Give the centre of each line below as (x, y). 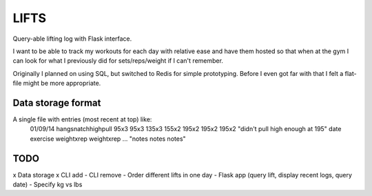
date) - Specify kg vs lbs (48, 185)
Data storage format (57, 102)
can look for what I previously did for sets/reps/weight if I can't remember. (118, 61)
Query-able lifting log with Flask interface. (72, 39)
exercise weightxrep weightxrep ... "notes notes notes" (108, 139)
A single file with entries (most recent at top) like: (82, 119)
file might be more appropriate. (57, 84)
